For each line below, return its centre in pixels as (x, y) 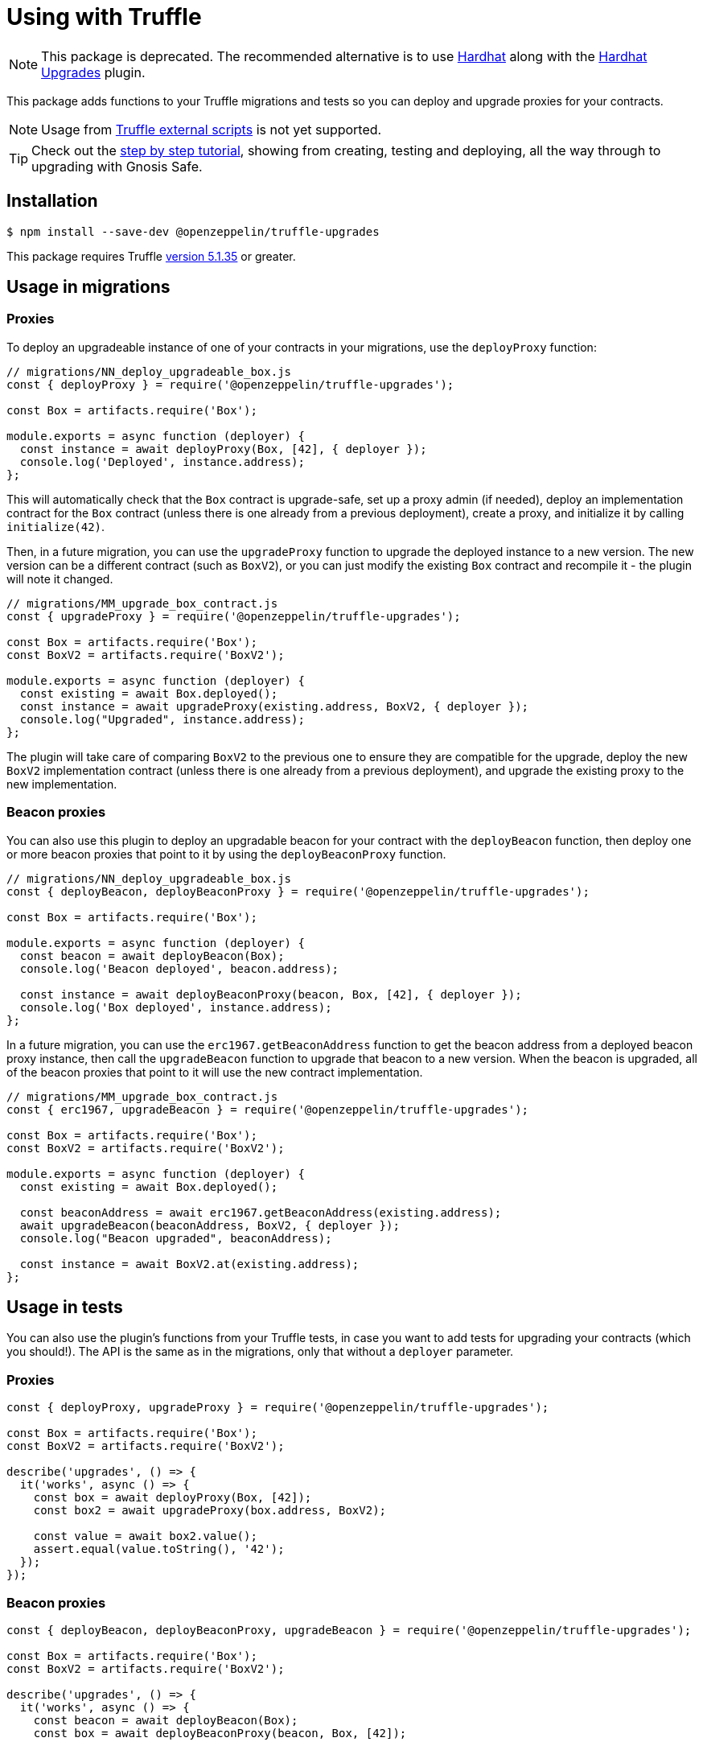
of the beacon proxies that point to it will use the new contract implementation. (215, 1072)
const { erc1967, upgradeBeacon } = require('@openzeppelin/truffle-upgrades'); (268, 1109)
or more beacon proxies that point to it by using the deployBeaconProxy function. (226, 854)
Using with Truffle (104, 17)
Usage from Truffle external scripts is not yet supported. (212, 129)
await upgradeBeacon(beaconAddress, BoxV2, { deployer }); (210, 1225)
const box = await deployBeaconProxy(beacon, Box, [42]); (220, 1733)
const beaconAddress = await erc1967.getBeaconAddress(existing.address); (261, 1212)
